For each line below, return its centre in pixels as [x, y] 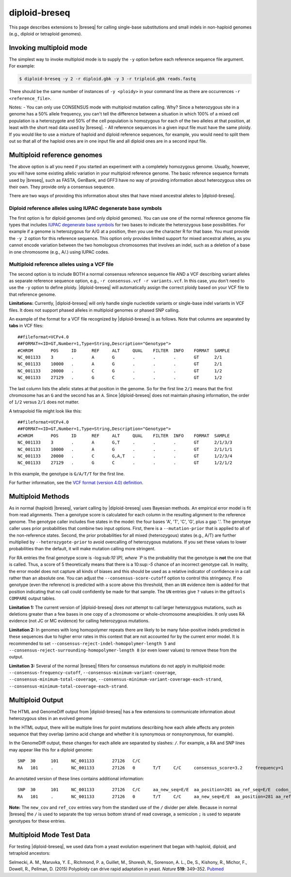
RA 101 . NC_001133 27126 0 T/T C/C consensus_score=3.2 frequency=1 [151, 768]
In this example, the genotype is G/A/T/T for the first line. [67, 474]
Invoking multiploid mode [48, 48]
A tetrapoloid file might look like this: [45, 411]
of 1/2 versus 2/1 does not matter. [44, 402]
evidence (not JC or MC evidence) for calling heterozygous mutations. [79, 621]
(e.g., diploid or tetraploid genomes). [46, 33]
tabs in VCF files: [26, 326]
